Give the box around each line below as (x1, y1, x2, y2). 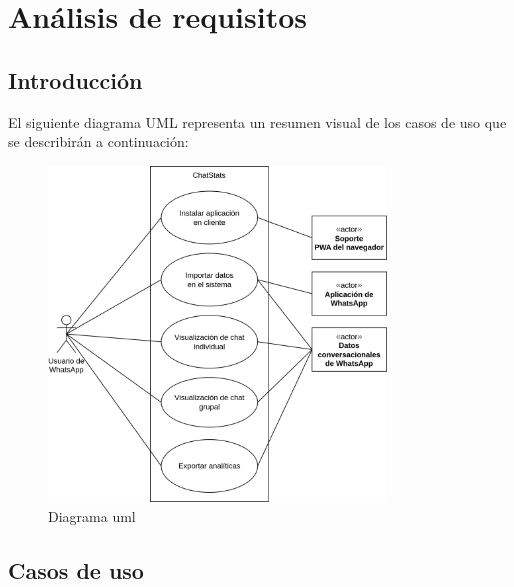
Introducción (8, 64, 143, 95)
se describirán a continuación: (8, 131, 189, 152)
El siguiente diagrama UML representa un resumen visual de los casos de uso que (8, 111, 507, 132)
